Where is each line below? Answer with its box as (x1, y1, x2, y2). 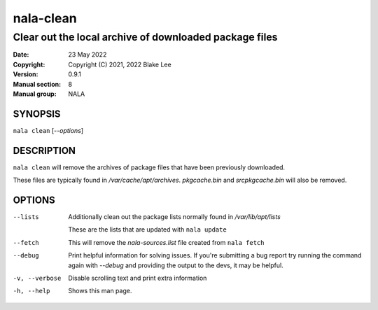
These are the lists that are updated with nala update (68, 225, 227, 234)
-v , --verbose (13, 274, 62, 283)
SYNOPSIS (13, 108, 61, 120)
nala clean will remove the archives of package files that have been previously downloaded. (13, 163, 286, 171)
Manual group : (13, 90, 57, 98)
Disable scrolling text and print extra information (68, 274, 207, 283)
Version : (13, 70, 38, 78)
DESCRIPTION (13, 144, 76, 157)
